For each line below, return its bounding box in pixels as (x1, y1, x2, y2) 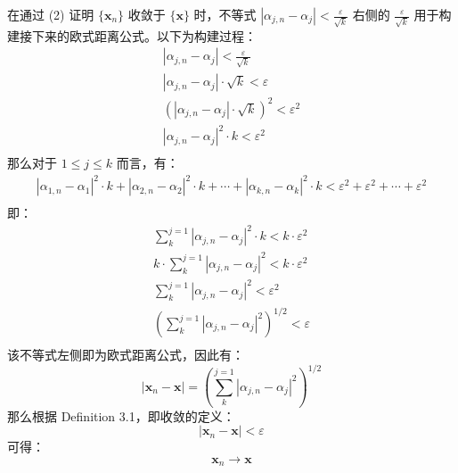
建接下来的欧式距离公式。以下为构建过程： (7, 26, 257, 45)
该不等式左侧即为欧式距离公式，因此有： (7, 345, 244, 364)
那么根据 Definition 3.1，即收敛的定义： (7, 406, 235, 425)
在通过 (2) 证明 (7, 5, 94, 23)
